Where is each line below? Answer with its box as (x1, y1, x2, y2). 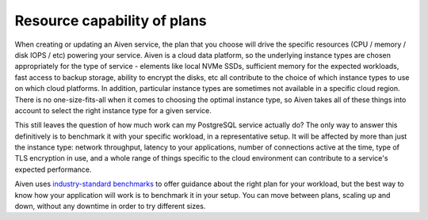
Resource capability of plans (14, 12, 208, 29)
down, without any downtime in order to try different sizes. (14, 202, 206, 211)
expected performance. (14, 165, 92, 174)
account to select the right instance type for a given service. (14, 105, 212, 115)
